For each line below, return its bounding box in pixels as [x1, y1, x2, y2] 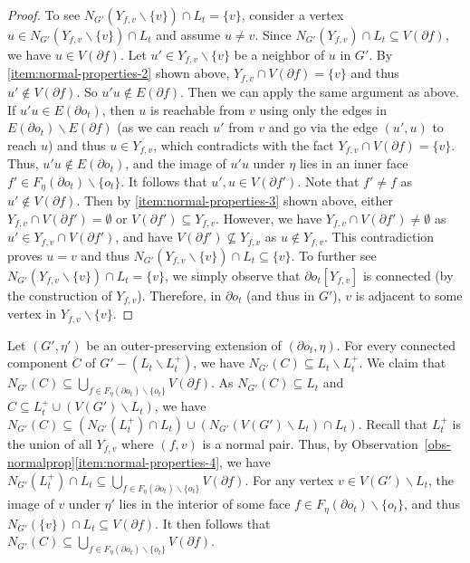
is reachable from [149, 100, 245, 119]
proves [7, 245, 43, 264]
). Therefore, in [137, 285, 222, 304]
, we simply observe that [165, 265, 301, 284]
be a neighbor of [234, 45, 325, 63]
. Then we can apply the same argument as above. [180, 81, 459, 100]
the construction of [7, 285, 112, 304]
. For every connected [336, 335, 456, 354]
